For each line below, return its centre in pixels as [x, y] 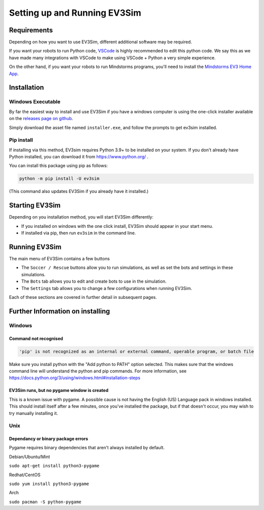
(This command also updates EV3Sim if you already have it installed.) [79, 192]
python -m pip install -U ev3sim [59, 179]
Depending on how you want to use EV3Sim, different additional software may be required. [100, 42]
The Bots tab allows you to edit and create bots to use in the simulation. [94, 281]
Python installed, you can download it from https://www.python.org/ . [79, 157]
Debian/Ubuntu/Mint [30, 457]
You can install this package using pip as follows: [58, 166]
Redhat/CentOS [25, 475]
